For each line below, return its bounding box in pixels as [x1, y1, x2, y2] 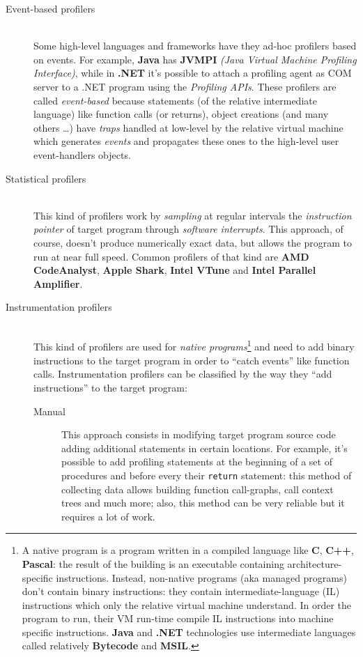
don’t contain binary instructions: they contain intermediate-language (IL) [22, 584, 340, 598]
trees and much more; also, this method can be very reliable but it [61, 495, 345, 510]
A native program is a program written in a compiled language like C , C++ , [22, 543, 354, 557]
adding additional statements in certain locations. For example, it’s [61, 440, 348, 455]
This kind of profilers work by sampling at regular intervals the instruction [33, 208, 352, 222]
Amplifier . [33, 276, 83, 291]
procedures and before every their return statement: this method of [61, 467, 352, 482]
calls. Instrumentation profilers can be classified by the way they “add [33, 366, 332, 381]
